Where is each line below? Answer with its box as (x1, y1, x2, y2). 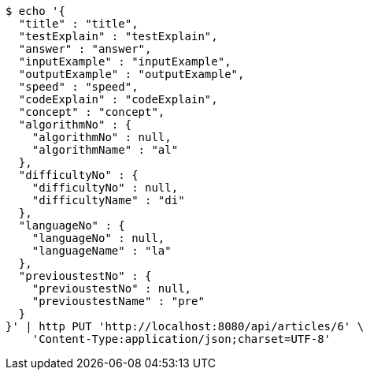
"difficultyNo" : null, (31, 181, 179, 194)
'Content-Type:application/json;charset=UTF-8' (31, 333, 331, 345)
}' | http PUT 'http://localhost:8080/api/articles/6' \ (6, 320, 364, 333)
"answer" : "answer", (18, 43, 152, 55)
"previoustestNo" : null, (31, 282, 192, 295)
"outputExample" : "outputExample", (18, 68, 245, 80)
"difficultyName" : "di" (31, 194, 185, 207)
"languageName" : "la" (31, 244, 172, 257)
